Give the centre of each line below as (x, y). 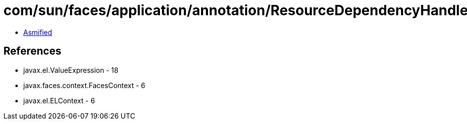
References (32, 51)
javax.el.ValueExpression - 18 (71, 70)
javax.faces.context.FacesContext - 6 (84, 85)
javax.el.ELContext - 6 (59, 100)
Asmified (38, 32)
